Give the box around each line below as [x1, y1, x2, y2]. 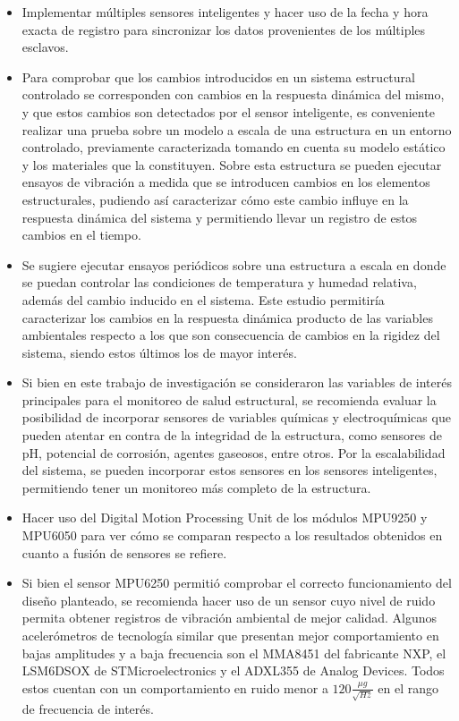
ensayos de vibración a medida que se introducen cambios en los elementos [21, 173, 430, 191]
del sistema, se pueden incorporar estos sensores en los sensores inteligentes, [21, 461, 438, 479]
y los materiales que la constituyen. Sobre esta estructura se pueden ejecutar [21, 155, 442, 174]
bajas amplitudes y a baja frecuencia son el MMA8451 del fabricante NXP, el [21, 643, 446, 662]
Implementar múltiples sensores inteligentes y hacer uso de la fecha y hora [21, 3, 429, 21]
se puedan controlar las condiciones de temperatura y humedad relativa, [21, 273, 417, 292]
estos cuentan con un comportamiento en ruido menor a [21, 678, 328, 697]
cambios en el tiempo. [21, 225, 141, 244]
